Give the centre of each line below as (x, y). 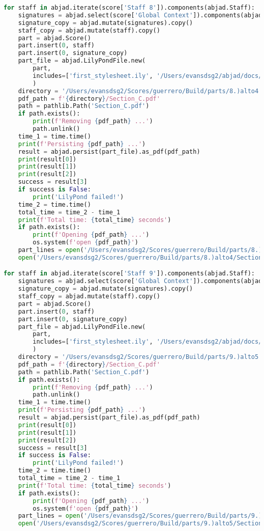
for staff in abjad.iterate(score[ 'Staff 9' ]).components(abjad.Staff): (129, 274)
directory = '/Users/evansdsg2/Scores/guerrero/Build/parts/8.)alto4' (140, 91)
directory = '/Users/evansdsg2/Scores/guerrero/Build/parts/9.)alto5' (140, 357)
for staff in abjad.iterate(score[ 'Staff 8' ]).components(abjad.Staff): (129, 8)
